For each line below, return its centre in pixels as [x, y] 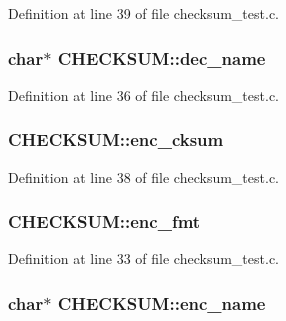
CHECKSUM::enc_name [161, 302]
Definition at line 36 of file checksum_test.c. [143, 94]
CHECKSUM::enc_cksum [116, 139]
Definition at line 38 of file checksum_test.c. [143, 176]
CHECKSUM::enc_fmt [104, 221]
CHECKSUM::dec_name [161, 57]
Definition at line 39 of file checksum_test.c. [143, 13]
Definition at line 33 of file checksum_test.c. [143, 258]
